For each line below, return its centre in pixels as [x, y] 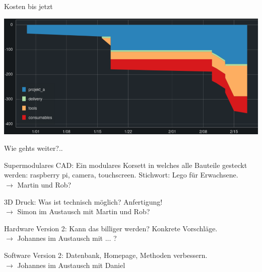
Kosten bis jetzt [28, 6]
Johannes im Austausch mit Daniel [71, 265]
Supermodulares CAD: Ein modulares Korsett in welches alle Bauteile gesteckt [126, 165]
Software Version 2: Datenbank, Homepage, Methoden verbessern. [106, 255]
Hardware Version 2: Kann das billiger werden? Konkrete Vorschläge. [111, 228]
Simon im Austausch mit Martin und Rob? [84, 211]
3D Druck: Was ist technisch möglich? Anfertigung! [83, 201]
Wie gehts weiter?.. [34, 148]
